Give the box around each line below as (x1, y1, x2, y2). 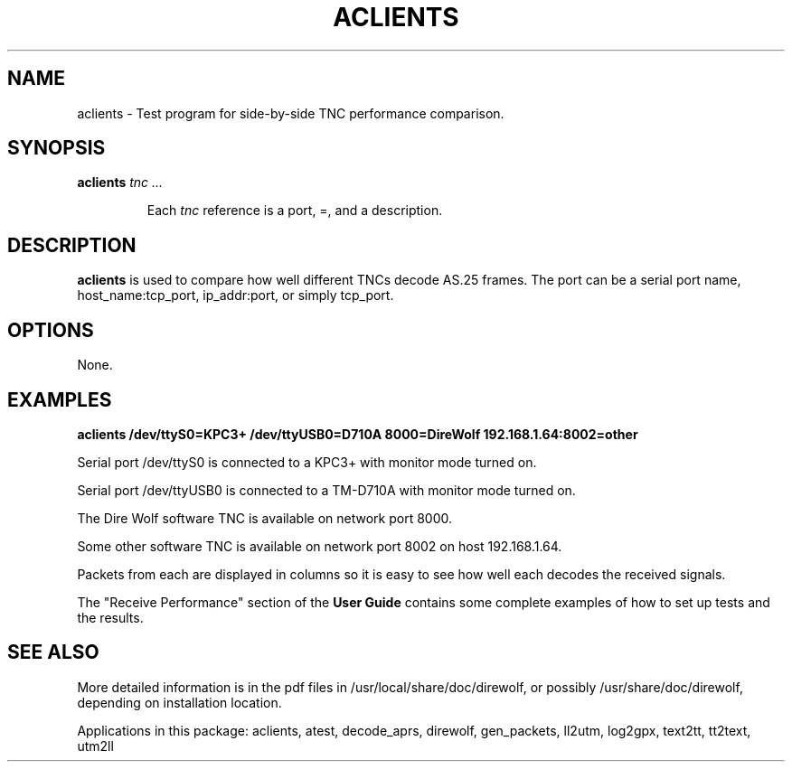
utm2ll (77, 737, 114, 754)
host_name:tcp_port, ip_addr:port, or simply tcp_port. (77, 287, 394, 304)
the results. (77, 609, 144, 625)
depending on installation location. (77, 694, 282, 710)
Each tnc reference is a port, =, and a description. (146, 202, 443, 219)
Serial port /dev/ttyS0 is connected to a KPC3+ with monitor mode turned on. (77, 454, 537, 470)
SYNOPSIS (7, 136, 106, 160)
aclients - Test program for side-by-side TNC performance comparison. (77, 105, 504, 121)
